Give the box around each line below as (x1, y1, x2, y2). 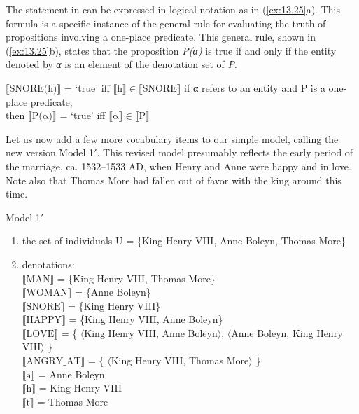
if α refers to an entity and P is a (184, 80, 325, 95)
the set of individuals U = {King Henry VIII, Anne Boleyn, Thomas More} (22, 233, 346, 248)
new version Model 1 (6, 145, 94, 160)
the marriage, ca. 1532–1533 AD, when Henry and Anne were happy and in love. (6, 158, 351, 173)
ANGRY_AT (26, 357, 81, 367)
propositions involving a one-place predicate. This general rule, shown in (6, 29, 316, 44)
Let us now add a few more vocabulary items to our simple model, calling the (6, 131, 339, 146)
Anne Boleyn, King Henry (231, 325, 343, 340)
